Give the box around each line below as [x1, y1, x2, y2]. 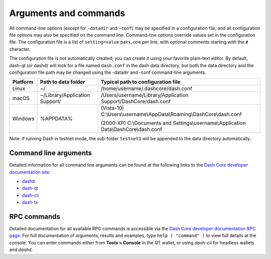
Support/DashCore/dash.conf [100, 98, 171, 105]
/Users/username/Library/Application [100, 92, 189, 99]
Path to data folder [40, 78, 85, 85]
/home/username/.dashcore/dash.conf [100, 85, 193, 92]
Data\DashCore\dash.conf [100, 126, 163, 133]
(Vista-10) [100, 104, 124, 111]
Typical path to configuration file [100, 78, 181, 85]
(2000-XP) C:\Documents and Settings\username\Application [100, 119, 246, 126]
